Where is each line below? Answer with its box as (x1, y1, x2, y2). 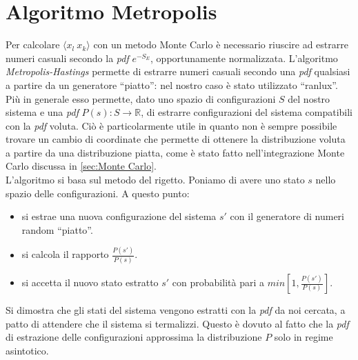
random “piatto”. (21, 222, 93, 237)
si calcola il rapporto (21, 247, 109, 261)
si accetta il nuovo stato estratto (21, 275, 159, 290)
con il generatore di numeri (230, 209, 344, 223)
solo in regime (274, 330, 333, 344)
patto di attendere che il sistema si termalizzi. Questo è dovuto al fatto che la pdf (6, 316, 349, 330)
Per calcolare (6, 37, 60, 52)
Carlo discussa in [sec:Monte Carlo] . (6, 159, 157, 173)
